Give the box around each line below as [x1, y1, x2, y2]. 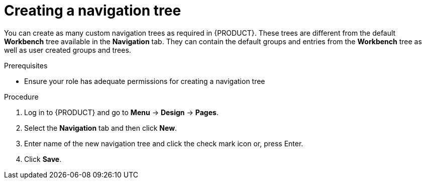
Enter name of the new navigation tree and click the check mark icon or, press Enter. [24, 139, 303, 148]
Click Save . [24, 154, 62, 163]
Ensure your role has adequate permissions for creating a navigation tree [24, 76, 265, 85]
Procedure [4, 92, 39, 101]
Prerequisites [4, 61, 48, 70]
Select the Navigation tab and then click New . [24, 123, 177, 132]
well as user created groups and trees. [4, 45, 131, 54]
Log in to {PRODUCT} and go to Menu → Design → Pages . [24, 108, 219, 117]
